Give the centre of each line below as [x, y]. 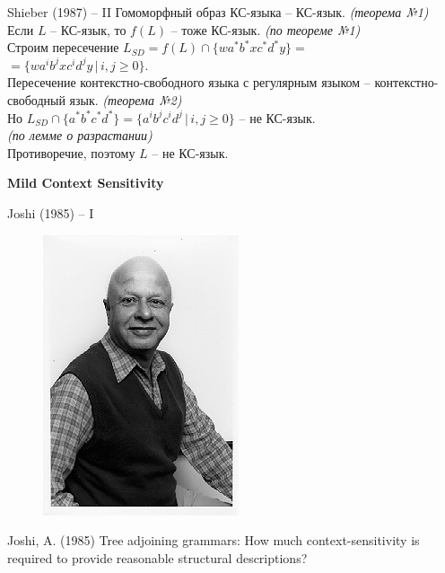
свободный [36, 99]
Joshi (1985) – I [51, 212]
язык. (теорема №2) [126, 99]
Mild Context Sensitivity [86, 183]
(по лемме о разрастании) [80, 135]
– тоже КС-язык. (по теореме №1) [266, 29]
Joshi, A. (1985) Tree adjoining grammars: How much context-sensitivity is [214, 540]
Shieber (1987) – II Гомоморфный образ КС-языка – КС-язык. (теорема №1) [218, 12]
